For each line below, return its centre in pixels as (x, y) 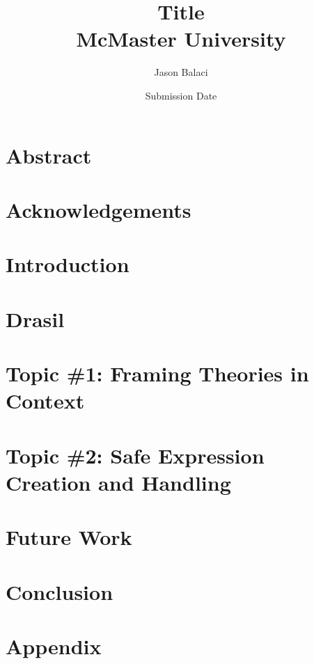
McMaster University (181, 39)
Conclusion (60, 591)
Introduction (68, 264)
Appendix (54, 646)
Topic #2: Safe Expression (135, 455)
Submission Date (181, 95)
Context (45, 401)
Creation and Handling (118, 482)
